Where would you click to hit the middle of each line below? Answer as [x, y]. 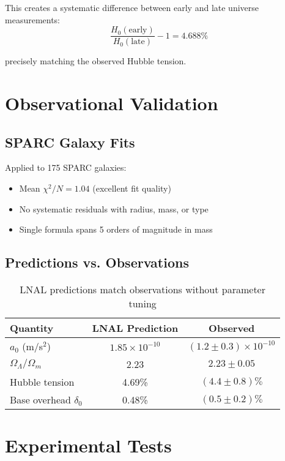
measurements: [33, 19]
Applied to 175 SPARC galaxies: [66, 167]
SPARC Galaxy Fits [70, 142]
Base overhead [40, 399]
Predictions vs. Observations [97, 262]
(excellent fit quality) [132, 188]
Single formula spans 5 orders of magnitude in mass [116, 229]
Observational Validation [112, 103]
